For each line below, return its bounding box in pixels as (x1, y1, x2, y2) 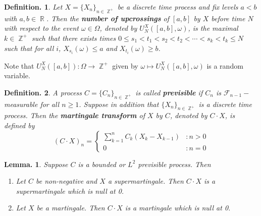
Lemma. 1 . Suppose (4, 158, 68, 169)
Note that (4, 60, 34, 71)
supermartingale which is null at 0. (16, 185, 124, 196)
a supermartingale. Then (108, 176, 184, 186)
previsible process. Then (138, 158, 211, 169)
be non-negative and (35, 176, 97, 186)
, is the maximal (188, 23, 238, 33)
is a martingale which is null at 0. (125, 202, 231, 213)
